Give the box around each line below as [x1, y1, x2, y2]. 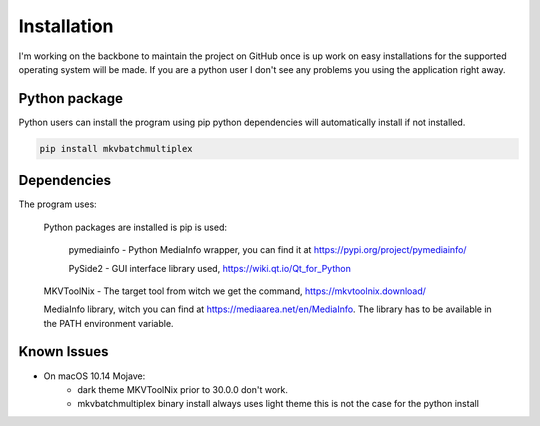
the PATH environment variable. [43, 317, 174, 329]
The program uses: [18, 198, 97, 210]
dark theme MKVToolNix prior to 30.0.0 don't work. [77, 383, 289, 395]
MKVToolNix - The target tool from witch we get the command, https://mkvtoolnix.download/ [43, 285, 427, 297]
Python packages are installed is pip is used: [43, 221, 228, 233]
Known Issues [18, 343, 109, 360]
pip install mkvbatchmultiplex [39, 143, 194, 154]
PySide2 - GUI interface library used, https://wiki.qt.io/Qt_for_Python [68, 262, 352, 274]
